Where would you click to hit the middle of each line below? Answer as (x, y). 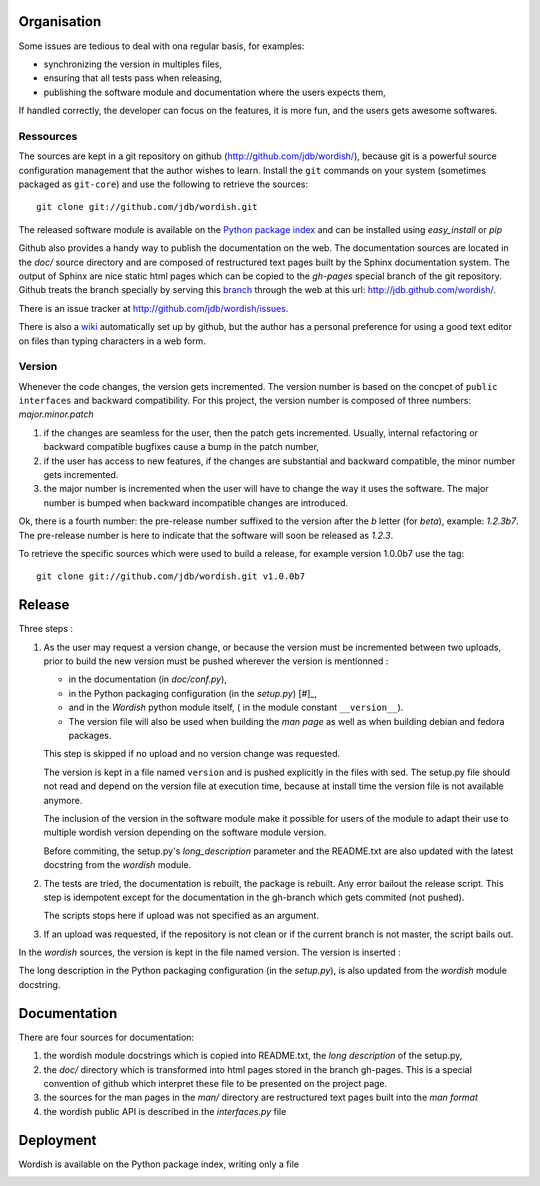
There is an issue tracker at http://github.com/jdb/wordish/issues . (153, 308)
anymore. (63, 800)
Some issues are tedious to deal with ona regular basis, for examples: (161, 46)
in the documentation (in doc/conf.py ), (147, 679)
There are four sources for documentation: (106, 1037)
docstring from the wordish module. (117, 865)
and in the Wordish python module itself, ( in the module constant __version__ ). (236, 707)
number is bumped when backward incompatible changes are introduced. (196, 502)
